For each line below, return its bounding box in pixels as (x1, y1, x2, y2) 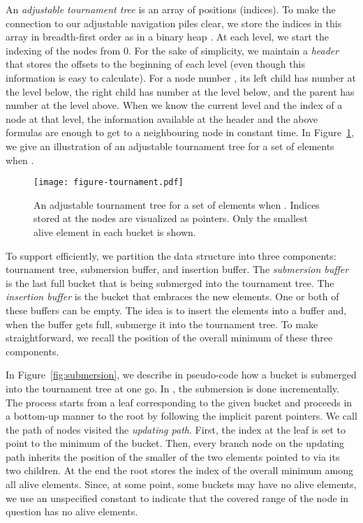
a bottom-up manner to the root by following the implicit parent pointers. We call (6, 408, 357, 423)
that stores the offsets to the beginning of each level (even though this (6, 57, 305, 71)
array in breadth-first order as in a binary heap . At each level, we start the (6, 29, 329, 44)
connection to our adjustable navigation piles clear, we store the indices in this (6, 15, 342, 30)
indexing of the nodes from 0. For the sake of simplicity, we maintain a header (6, 43, 339, 57)
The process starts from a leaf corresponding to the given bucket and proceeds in (6, 395, 353, 409)
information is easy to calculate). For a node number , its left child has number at (6, 70, 356, 84)
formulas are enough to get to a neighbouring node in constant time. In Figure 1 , (6, 125, 355, 140)
